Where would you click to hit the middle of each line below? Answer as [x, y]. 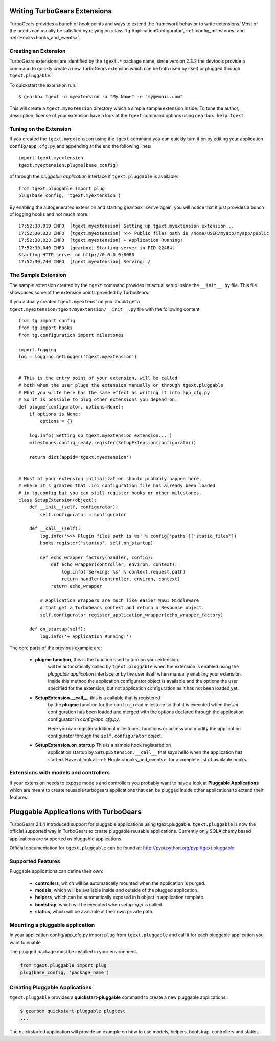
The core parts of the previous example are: [56, 648]
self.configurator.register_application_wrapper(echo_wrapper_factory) [132, 615]
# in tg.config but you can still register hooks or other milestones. [110, 493]
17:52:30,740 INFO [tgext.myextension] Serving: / [85, 262]
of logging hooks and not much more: [49, 214]
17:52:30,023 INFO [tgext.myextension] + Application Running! [101, 240]
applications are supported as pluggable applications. [66, 839]
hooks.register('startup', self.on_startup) [97, 543]
